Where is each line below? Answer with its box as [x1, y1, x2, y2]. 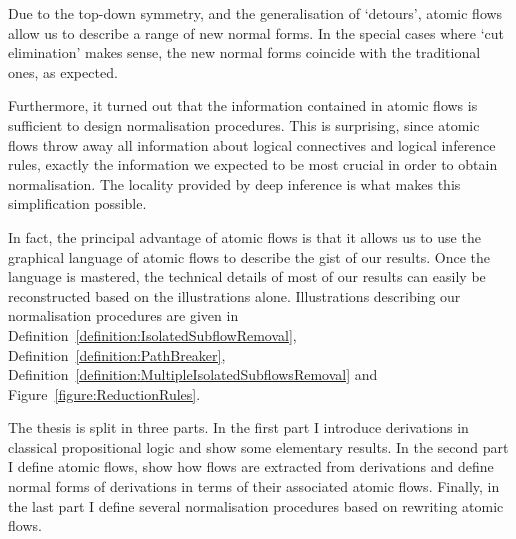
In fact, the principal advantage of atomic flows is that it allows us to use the [8, 226, 481, 247]
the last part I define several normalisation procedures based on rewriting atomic [8, 495, 504, 516]
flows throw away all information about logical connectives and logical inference [8, 134, 496, 155]
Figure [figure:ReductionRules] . [8, 383, 201, 404]
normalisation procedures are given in [8, 305, 239, 326]
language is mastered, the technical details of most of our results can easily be [8, 266, 486, 287]
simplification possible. [8, 193, 147, 214]
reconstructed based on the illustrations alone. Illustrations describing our [8, 285, 461, 306]
